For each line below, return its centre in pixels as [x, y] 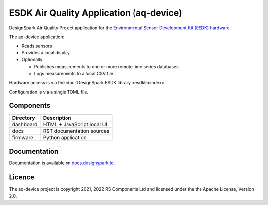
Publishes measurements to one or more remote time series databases [106, 66]
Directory [24, 118]
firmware [23, 137]
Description [57, 118]
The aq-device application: [37, 37]
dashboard [25, 124]
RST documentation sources [76, 131]
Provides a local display [46, 52]
